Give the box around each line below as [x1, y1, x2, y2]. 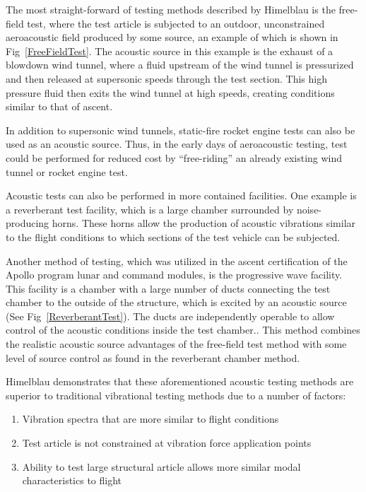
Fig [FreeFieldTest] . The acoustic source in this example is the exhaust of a [6, 43, 333, 58]
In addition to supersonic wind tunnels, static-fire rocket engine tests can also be [6, 122, 355, 137]
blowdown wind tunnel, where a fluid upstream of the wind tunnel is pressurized [6, 57, 354, 72]
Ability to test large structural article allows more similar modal [22, 459, 301, 474]
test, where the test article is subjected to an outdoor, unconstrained [27, 16, 325, 30]
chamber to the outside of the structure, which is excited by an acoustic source [6, 295, 347, 310]
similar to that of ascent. [6, 99, 113, 114]
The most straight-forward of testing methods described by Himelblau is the [6, 2, 336, 16]
